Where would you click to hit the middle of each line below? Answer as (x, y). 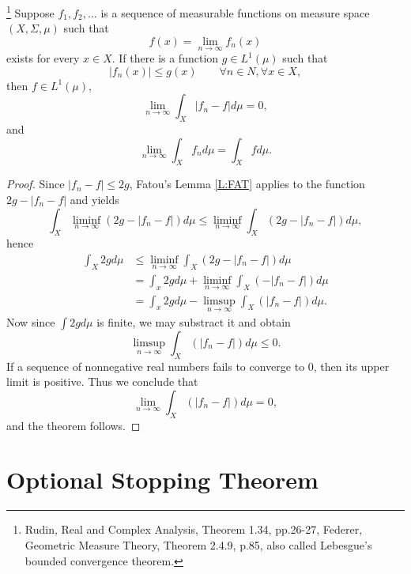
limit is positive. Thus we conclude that (102, 381)
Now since (31, 321)
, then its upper (351, 366)
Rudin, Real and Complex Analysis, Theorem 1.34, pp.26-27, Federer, (194, 529)
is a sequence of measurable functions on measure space (235, 12)
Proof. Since (36, 184)
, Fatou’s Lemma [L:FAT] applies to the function (247, 184)
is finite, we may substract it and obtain (194, 321)
